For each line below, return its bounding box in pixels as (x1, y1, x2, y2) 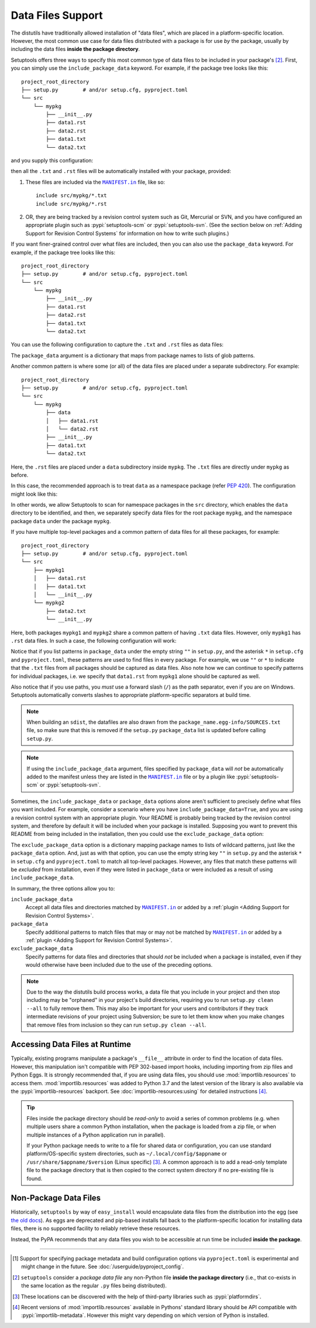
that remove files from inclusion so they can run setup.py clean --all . (26, 1021, 207, 1028)
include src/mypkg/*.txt (36, 192, 107, 199)
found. (26, 1175, 43, 1182)
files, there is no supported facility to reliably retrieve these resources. (11, 1225, 180, 1232)
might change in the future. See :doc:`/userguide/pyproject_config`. (21, 1263, 184, 1270)
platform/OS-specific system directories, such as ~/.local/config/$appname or (26, 1150, 227, 1157)
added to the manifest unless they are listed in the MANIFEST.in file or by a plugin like (26, 773, 235, 780)
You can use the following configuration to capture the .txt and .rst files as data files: (11, 341, 224, 348)
